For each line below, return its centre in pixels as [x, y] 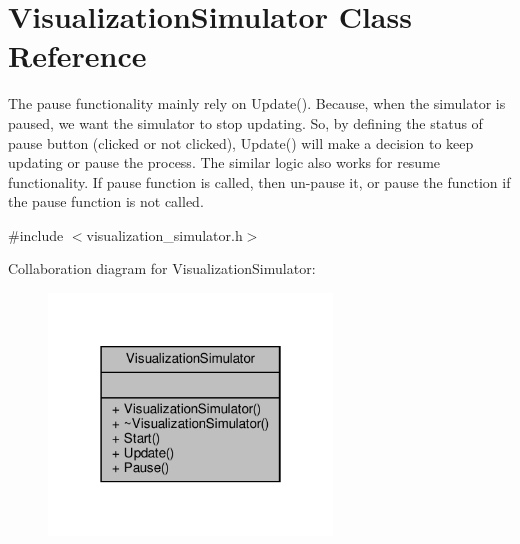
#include [36, 234]
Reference [77, 55]
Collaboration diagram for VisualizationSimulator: [162, 268]
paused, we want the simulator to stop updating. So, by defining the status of [245, 122]
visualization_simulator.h [164, 234]
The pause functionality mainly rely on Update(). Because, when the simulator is [257, 103]
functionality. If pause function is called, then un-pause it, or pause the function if [259, 181]
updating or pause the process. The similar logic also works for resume [224, 162]
